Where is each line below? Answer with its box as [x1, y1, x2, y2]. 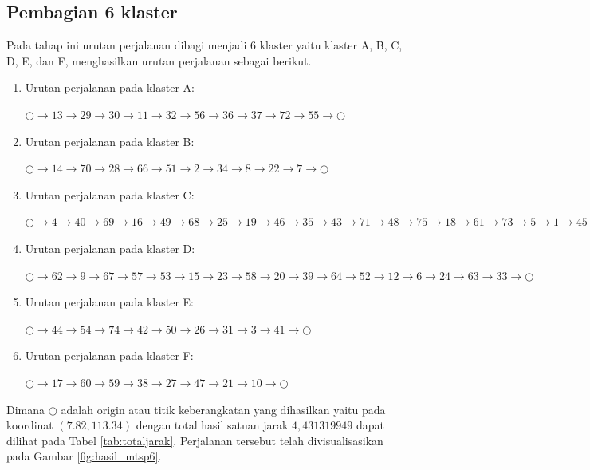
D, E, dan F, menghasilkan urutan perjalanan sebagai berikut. [6, 52, 312, 69]
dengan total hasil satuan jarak [136, 417, 289, 433]
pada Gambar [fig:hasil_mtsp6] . [6, 448, 162, 464]
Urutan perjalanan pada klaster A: [25, 79, 195, 96]
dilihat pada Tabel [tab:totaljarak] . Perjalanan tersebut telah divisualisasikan [6, 432, 383, 448]
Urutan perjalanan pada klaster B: [25, 132, 195, 149]
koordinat [6, 417, 53, 433]
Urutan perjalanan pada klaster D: [25, 239, 195, 256]
